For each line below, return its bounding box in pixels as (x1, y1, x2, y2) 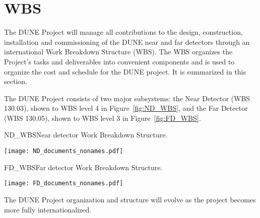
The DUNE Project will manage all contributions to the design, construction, (4, 27, 243, 37)
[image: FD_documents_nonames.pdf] (4, 180, 123, 187)
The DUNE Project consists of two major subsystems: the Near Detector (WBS (4, 93, 250, 103)
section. (4, 76, 27, 87)
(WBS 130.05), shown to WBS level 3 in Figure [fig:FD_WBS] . (4, 112, 201, 123)
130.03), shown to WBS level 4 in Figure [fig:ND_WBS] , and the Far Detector (4, 103, 248, 113)
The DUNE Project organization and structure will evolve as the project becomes (4, 194, 256, 204)
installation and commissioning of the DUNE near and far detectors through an (4, 36, 250, 47)
